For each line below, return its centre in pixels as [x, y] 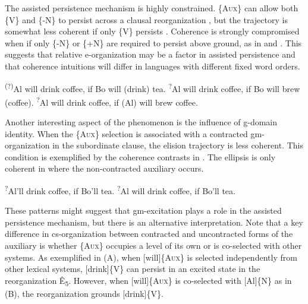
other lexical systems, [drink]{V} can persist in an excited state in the [133, 269]
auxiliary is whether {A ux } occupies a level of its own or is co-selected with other [153, 246]
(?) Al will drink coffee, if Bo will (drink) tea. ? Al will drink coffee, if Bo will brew [153, 87]
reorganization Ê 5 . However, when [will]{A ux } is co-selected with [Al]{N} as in [148, 281]
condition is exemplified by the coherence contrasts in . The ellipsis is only [140, 156]
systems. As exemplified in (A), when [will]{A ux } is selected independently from [151, 257]
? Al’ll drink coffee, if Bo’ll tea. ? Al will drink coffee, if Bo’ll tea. [120, 190]
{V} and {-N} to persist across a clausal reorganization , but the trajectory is [146, 19]
